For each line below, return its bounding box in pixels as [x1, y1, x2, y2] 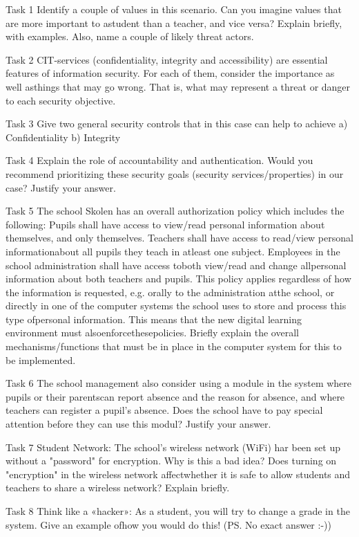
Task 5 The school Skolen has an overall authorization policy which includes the [6, 203, 345, 218]
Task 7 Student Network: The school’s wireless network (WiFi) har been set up [6, 439, 340, 454]
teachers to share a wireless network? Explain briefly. [6, 480, 230, 495]
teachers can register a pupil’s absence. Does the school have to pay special [6, 403, 323, 417]
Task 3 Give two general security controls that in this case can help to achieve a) [6, 116, 348, 131]
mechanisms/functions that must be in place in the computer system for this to [6, 339, 342, 354]
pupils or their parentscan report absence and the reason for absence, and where [6, 389, 345, 403]
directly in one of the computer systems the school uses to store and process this [6, 298, 347, 313]
